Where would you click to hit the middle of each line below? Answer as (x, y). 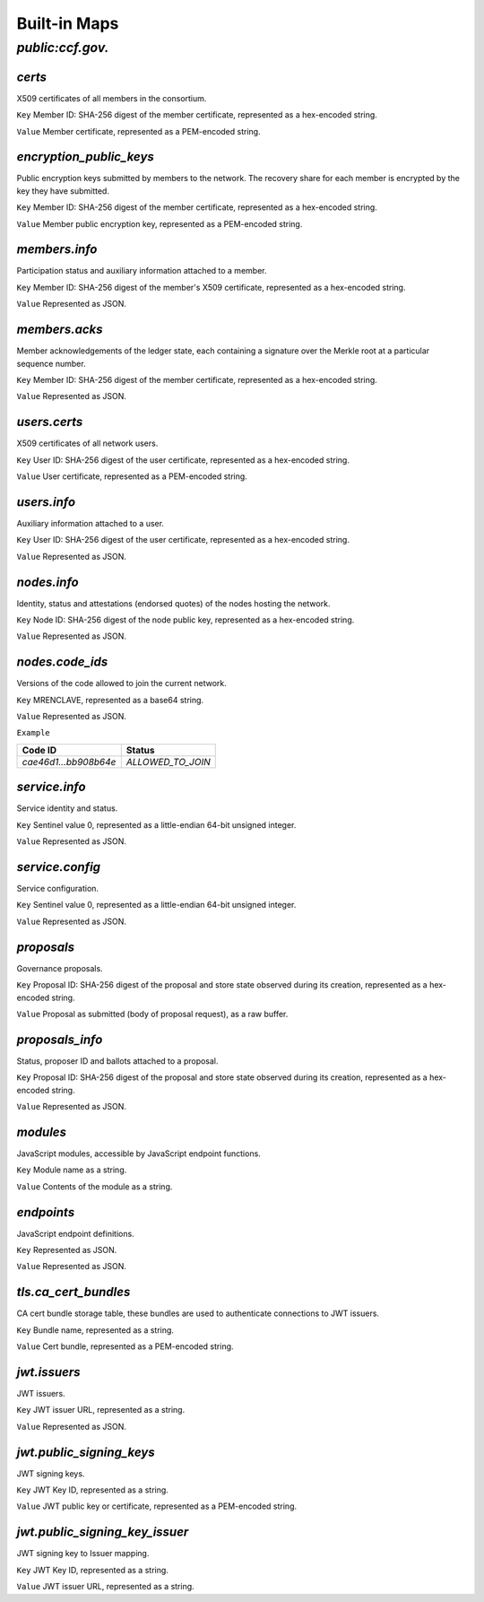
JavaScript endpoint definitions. (75, 1233)
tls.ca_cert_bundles (73, 1292)
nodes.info (48, 582)
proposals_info (60, 1039)
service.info (51, 787)
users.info (46, 502)
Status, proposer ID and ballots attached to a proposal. (117, 1061)
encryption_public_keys (85, 157)
